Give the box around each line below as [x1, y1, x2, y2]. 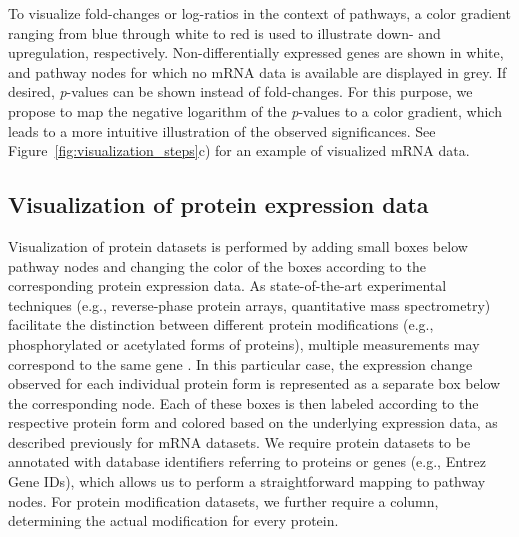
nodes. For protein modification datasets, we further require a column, [8, 490, 439, 511]
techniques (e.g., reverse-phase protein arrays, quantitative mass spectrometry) [8, 294, 491, 315]
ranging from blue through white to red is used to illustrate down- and [8, 22, 441, 43]
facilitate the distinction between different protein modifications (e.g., [8, 314, 434, 335]
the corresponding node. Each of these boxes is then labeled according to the [8, 392, 479, 413]
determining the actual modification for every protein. [8, 510, 339, 531]
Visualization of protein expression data [8, 189, 429, 220]
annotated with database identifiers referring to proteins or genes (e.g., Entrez [8, 451, 486, 472]
